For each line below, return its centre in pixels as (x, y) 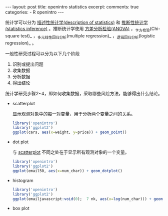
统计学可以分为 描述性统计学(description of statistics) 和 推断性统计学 (77, 22)
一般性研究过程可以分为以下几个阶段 (42, 53)
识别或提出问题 (28, 64)
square (12, 35)
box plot (21, 209)
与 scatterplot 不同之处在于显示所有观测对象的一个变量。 (71, 152)
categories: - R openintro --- (34, 12)
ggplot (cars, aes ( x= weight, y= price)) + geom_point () (70, 132)
